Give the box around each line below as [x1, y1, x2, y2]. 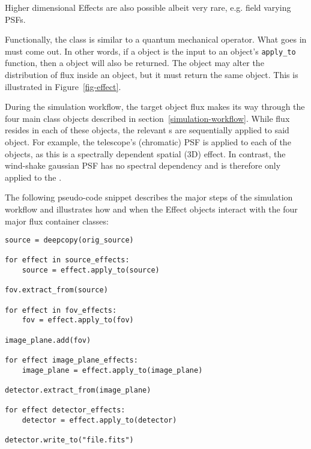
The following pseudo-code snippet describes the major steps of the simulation [5, 191, 293, 203]
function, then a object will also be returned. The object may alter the [5, 56, 264, 69]
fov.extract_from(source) [5, 286, 108, 295]
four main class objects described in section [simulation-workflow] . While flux [5, 112, 290, 124]
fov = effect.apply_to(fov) [22, 316, 134, 325]
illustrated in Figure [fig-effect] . [5, 80, 121, 92]
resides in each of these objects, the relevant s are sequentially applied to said [5, 124, 289, 136]
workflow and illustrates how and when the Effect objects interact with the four [5, 202, 298, 215]
